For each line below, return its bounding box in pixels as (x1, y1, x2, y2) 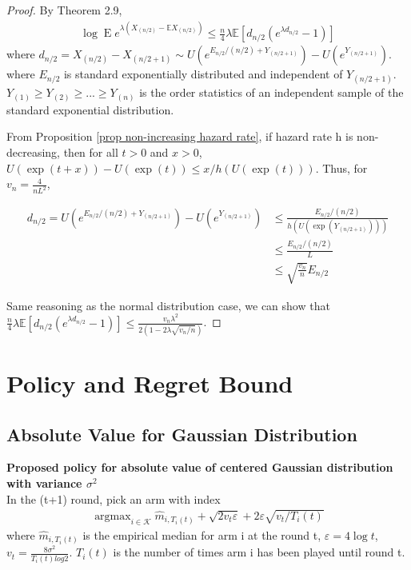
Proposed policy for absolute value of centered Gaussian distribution (6, 459, 393, 476)
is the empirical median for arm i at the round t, (82, 526, 321, 543)
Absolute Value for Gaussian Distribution (6, 421, 357, 446)
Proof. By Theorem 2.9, (6, 2, 122, 18)
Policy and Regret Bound (6, 367, 293, 400)
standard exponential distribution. (6, 101, 174, 118)
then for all (63, 144, 118, 161)
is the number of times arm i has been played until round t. (113, 544, 405, 560)
